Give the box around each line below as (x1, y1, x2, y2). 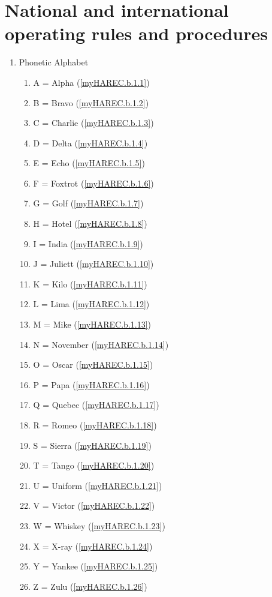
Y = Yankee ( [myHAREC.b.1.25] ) (33, 560, 158, 572)
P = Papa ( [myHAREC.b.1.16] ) (33, 378, 150, 391)
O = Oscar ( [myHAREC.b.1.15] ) (33, 358, 153, 371)
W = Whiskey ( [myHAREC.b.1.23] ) (33, 519, 165, 532)
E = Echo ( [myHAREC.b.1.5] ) (33, 157, 145, 169)
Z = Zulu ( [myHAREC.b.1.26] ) (33, 580, 147, 592)
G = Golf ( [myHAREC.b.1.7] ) (33, 197, 144, 209)
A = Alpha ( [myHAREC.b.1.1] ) (33, 76, 150, 88)
